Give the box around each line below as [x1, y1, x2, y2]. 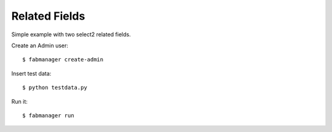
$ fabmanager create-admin [22, 56, 104, 63]
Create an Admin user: [11, 42, 69, 49]
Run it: [11, 98, 28, 105]
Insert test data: [11, 69, 52, 77]
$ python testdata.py [22, 84, 87, 91]
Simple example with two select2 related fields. [11, 31, 132, 38]
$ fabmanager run [22, 112, 74, 119]
